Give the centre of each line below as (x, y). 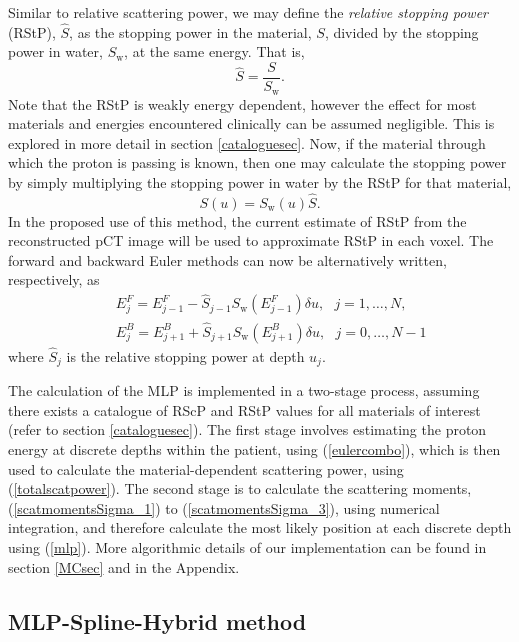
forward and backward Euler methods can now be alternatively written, (227, 259)
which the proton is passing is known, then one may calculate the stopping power (257, 162)
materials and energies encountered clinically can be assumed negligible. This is (251, 123)
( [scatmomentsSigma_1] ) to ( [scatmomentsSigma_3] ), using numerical (224, 507)
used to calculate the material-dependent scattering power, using (206, 468)
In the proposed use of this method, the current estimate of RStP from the (237, 220)
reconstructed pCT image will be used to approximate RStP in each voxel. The (251, 240)
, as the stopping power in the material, (190, 31)
